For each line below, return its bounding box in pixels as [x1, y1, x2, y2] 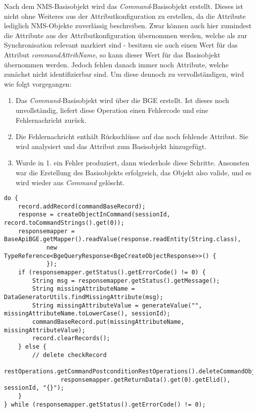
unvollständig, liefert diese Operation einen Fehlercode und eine [15, 104, 209, 115]
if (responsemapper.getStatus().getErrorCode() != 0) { [18, 269, 206, 276]
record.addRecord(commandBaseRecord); [18, 203, 146, 210]
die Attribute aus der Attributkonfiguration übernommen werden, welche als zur [4, 30, 248, 40]
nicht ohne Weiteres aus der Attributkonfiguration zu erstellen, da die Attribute [4, 10, 246, 21]
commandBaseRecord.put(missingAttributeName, [32, 318, 185, 325]
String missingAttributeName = [32, 285, 135, 293]
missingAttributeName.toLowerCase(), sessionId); [4, 310, 171, 317]
